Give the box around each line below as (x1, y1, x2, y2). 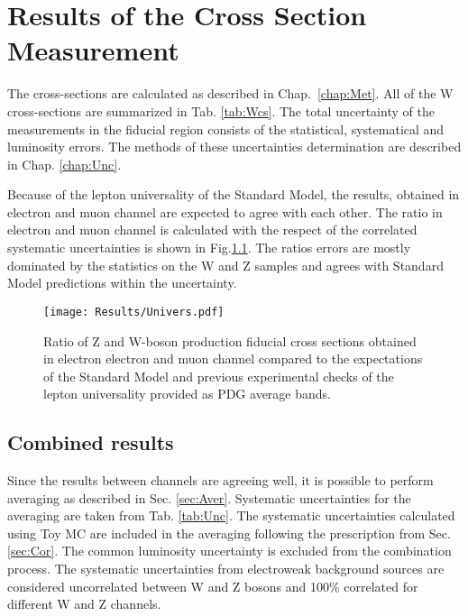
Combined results (7, 428, 174, 456)
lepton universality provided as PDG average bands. (43, 384, 331, 403)
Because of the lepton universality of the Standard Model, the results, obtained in (7, 185, 460, 204)
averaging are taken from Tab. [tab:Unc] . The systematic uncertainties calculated (7, 506, 455, 525)
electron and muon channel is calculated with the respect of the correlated (7, 220, 418, 239)
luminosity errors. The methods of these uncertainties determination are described (7, 137, 462, 156)
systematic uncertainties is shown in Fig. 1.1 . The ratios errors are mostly (7, 238, 411, 257)
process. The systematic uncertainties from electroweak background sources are (7, 559, 445, 578)
